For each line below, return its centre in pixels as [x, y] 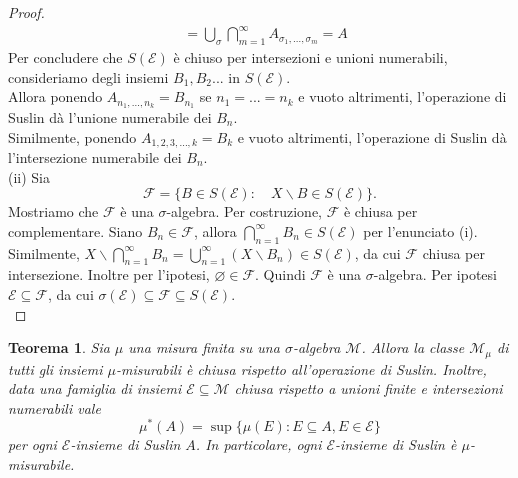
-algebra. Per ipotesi [435, 274]
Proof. [26, 12]
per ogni [32, 444]
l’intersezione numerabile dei [95, 157]
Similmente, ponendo [72, 136]
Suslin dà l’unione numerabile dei [110, 116]
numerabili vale [54, 407]
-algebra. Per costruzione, [244, 211]
